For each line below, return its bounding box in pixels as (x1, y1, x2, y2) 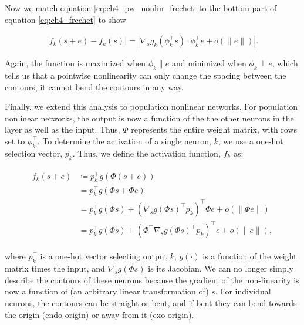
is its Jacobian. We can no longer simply (148, 262, 293, 275)
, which (272, 57, 298, 69)
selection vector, (5, 147, 63, 159)
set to (5, 134, 25, 147)
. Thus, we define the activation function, (72, 147, 221, 159)
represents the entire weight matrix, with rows (131, 123, 298, 136)
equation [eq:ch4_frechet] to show (5, 13, 126, 25)
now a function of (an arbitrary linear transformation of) (5, 285, 209, 297)
